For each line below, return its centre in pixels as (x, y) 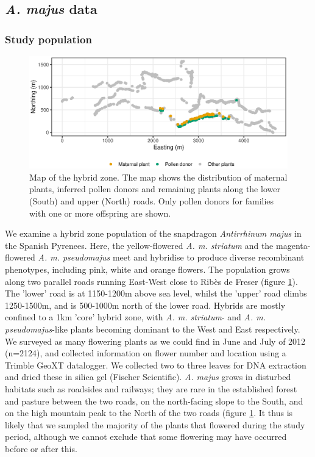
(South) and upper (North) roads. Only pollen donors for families (152, 201)
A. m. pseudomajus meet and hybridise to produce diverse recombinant (171, 257)
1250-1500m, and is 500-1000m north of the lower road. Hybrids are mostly (145, 305)
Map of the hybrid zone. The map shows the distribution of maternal (158, 177)
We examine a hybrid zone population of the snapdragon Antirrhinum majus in (153, 233)
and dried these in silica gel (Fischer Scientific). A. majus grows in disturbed (148, 377)
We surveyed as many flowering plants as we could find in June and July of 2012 (155, 341)
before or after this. (41, 448)
